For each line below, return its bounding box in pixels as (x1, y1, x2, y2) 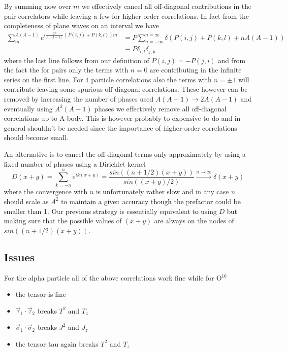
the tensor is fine (15, 289, 66, 299)
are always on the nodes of (154, 215, 234, 226)
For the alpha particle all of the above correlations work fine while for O (4, 272, 222, 282)
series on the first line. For (4, 74, 83, 84)
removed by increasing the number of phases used (4, 94, 154, 104)
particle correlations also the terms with (91, 74, 212, 84)
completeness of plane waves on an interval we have (4, 20, 159, 31)
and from (218, 55, 246, 65)
